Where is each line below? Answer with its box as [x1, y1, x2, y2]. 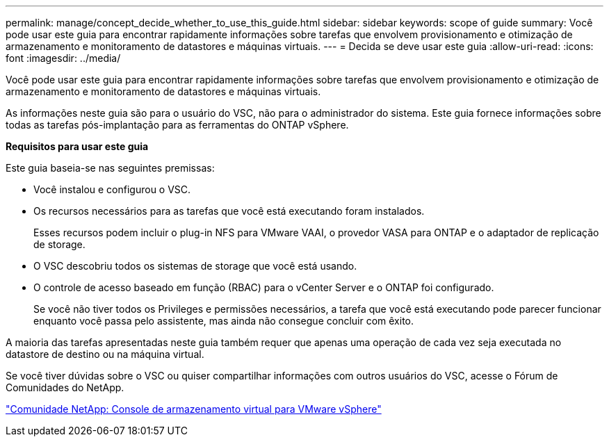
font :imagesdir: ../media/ [6, 52, 121, 64]
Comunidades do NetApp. [6, 382, 124, 393]
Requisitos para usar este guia [6, 140, 149, 152]
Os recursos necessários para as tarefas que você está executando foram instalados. [33, 205, 425, 217]
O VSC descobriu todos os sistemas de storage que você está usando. [33, 260, 357, 272]
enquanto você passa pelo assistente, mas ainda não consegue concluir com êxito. [33, 315, 414, 327]
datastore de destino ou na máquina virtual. [6, 348, 204, 360]
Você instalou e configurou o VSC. [33, 183, 191, 195]
